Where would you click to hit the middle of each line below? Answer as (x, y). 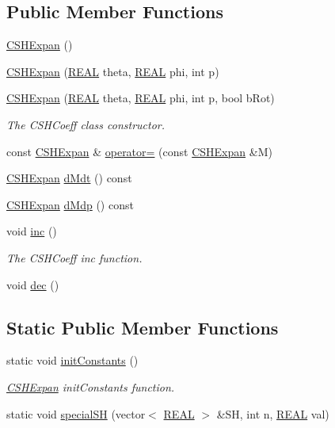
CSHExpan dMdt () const (69, 178)
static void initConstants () (72, 360)
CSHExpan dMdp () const (70, 204)
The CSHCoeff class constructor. (86, 124)
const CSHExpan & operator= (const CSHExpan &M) (139, 151)
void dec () (33, 284)
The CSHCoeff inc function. (74, 257)
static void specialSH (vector (76, 413)
